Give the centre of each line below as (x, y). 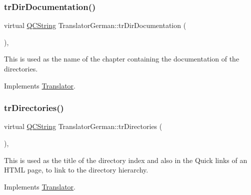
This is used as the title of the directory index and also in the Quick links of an (126, 160)
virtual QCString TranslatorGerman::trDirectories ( (83, 126)
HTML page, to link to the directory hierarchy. (76, 170)
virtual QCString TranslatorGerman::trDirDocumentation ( (95, 25)
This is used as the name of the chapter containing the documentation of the (122, 59)
